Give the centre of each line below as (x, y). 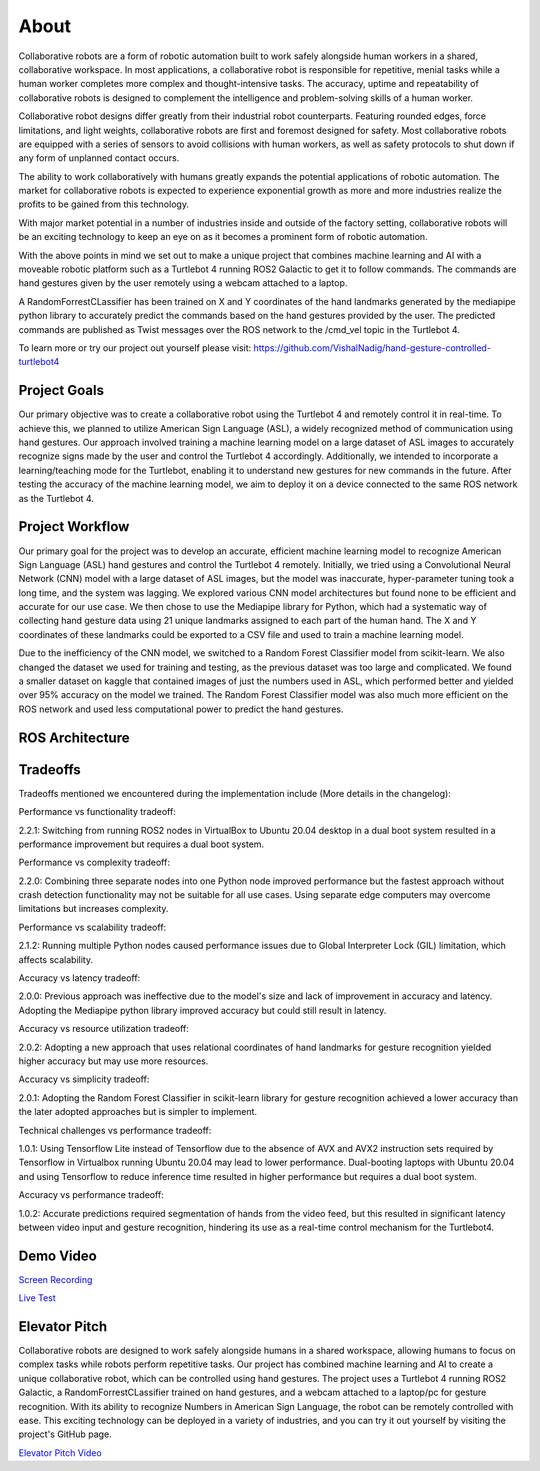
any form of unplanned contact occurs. (99, 158)
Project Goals (61, 390)
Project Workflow (74, 526)
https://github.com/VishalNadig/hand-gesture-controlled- (372, 347)
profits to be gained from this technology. (104, 204)
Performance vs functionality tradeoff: (97, 812)
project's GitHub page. (65, 1434)
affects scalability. (56, 959)
